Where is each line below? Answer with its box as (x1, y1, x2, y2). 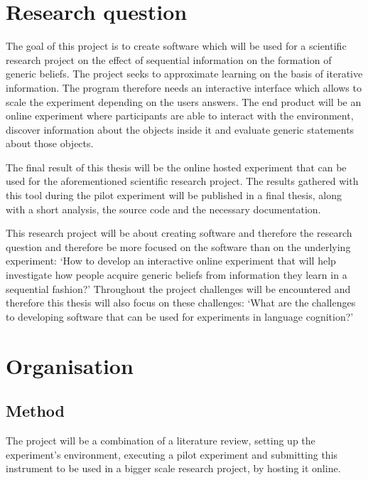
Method (6, 400, 65, 422)
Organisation (6, 351, 134, 380)
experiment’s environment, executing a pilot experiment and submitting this (6, 447, 338, 462)
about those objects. (6, 136, 94, 151)
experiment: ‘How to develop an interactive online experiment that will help (6, 253, 336, 268)
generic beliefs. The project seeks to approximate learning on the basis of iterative (6, 66, 363, 81)
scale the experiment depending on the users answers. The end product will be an (6, 94, 362, 109)
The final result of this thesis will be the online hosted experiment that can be (6, 159, 347, 174)
